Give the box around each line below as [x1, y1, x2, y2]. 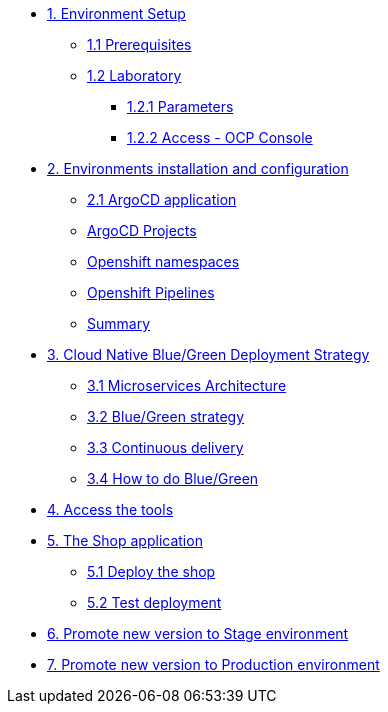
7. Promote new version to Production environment [47, 656, 380, 673]
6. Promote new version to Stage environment [47, 625, 349, 642]
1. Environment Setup [47, 5, 186, 22]
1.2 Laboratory [87, 67, 182, 84]
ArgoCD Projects [87, 222, 197, 239]
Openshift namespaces [87, 253, 240, 270]
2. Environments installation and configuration [47, 160, 349, 177]
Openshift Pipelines [87, 284, 215, 301]
